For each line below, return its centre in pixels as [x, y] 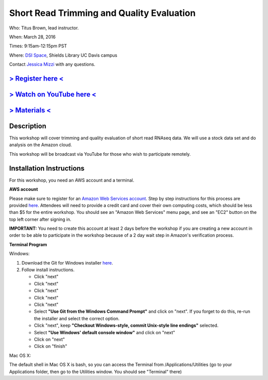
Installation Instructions [47, 168]
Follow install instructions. [48, 270]
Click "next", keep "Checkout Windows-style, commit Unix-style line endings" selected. [126, 325]
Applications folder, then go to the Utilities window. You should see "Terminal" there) [96, 372]
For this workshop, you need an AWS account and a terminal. [72, 180]
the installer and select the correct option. [77, 318]
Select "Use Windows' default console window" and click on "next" [105, 332]
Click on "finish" [51, 346]
